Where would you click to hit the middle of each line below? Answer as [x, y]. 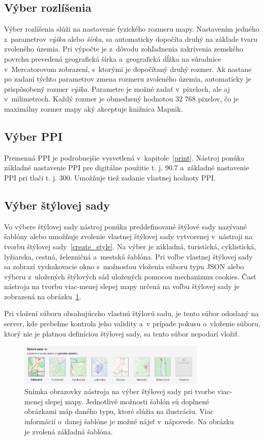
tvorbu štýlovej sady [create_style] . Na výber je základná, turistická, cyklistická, [130, 246]
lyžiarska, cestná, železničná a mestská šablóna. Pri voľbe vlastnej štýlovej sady [128, 256]
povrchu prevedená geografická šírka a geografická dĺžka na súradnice [113, 58]
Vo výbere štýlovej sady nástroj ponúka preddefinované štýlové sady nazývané [125, 226]
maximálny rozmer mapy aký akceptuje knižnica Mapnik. [94, 108]
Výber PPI [33, 136]
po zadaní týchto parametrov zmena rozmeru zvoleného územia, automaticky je [128, 79]
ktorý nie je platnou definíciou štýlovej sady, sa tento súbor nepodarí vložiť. [122, 333]
